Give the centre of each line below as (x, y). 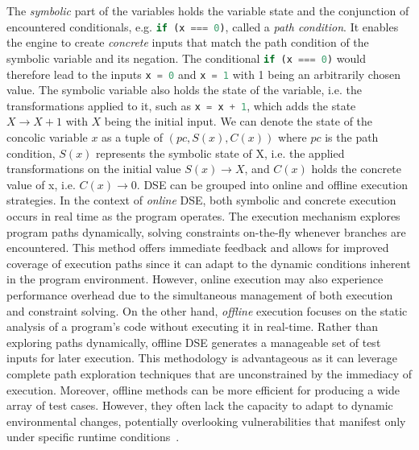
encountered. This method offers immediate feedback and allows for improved (198, 248)
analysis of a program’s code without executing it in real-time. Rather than (193, 326)
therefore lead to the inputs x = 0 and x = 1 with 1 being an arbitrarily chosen (203, 74)
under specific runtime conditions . (93, 437)
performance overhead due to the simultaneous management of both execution (200, 294)
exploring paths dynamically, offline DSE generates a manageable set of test (194, 342)
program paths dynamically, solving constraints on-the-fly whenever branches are (206, 231)
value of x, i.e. (41, 184)
